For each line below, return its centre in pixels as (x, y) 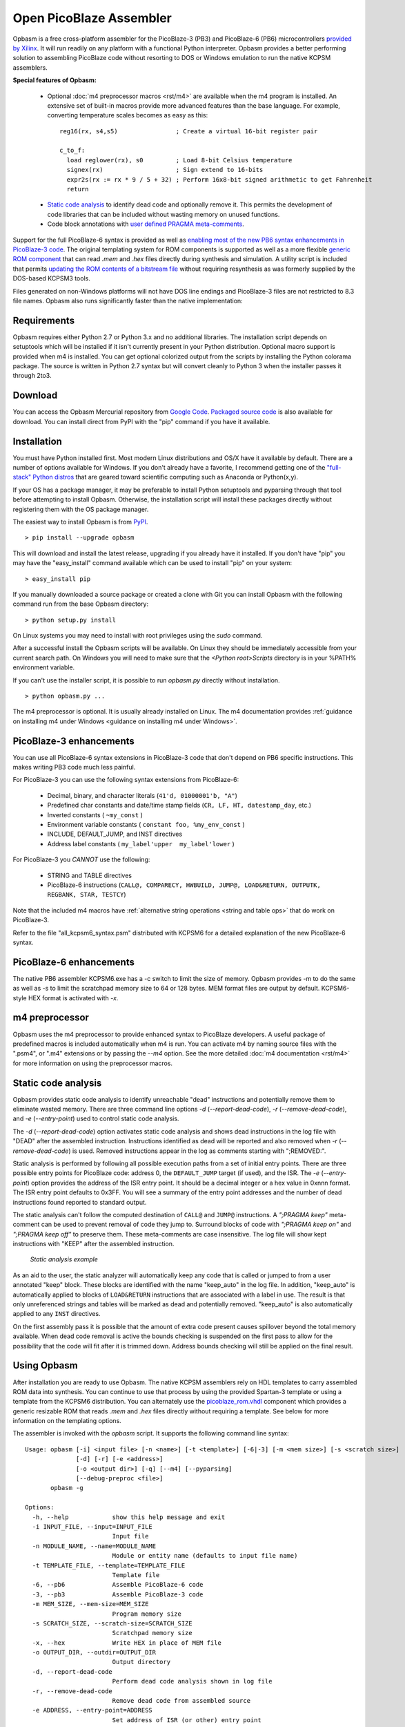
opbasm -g (67, 1488)
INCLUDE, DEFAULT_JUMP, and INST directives (115, 834)
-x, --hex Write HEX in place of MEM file (127, 1643)
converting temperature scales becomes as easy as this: (128, 115)
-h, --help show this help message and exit (129, 1517)
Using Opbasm (46, 1365)
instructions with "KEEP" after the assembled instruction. (93, 1244)
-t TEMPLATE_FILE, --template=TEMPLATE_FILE (109, 1565)
